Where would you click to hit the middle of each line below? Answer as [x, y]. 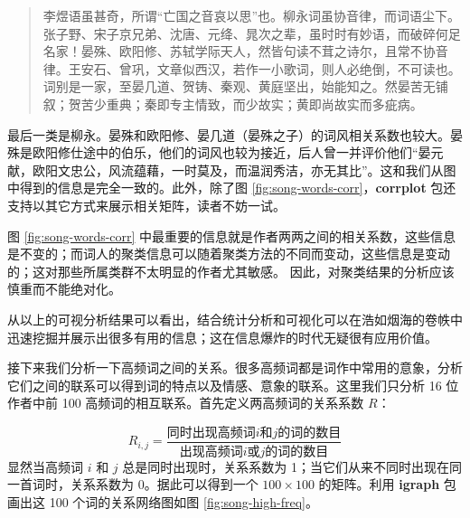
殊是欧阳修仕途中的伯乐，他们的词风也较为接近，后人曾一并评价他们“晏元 [226, 152]
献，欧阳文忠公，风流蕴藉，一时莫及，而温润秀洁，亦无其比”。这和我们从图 [232, 170]
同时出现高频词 [211, 433]
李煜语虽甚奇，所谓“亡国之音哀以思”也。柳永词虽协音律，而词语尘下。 [252, 15]
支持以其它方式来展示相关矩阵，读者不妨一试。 [146, 205]
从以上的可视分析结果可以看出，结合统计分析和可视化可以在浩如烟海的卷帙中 [235, 319]
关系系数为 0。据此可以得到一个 [164, 484]
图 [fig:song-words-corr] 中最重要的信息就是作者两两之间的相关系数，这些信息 [232, 235]
